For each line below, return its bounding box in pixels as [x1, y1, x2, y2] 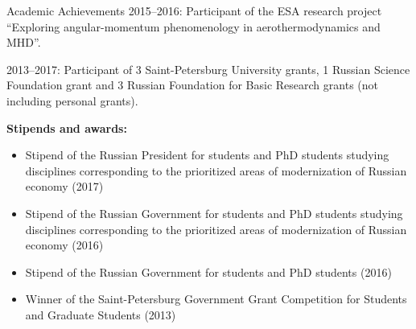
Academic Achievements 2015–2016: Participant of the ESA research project [6, 2, 382, 19]
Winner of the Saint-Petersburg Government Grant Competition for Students [25, 290, 407, 307]
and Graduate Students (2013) [25, 306, 176, 323]
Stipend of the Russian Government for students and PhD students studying [25, 204, 403, 221]
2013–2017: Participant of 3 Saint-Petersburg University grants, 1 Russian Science [6, 60, 410, 77]
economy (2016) [25, 236, 104, 253]
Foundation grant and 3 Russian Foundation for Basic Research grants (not [6, 76, 378, 93]
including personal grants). [6, 92, 138, 109]
